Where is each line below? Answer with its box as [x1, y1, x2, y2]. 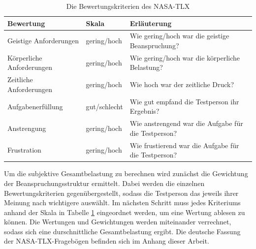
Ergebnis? [129, 106, 160, 116]
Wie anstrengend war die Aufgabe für [129, 118, 243, 128]
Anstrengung [7, 123, 46, 133]
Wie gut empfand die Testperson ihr [129, 96, 239, 106]
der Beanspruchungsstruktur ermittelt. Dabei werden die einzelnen [4, 178, 205, 188]
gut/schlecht [86, 101, 123, 111]
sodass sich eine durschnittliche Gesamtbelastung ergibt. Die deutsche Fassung [4, 226, 241, 236]
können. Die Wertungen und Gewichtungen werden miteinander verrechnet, [4, 217, 231, 227]
